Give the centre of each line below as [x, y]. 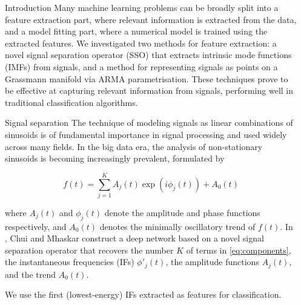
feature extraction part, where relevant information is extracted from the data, [151, 19]
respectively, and [36, 226]
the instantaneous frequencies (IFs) [70, 262]
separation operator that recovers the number [89, 250]
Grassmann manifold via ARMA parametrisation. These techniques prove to [147, 78]
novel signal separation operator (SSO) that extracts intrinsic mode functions [148, 55]
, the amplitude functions [212, 262]
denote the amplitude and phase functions [182, 212]
